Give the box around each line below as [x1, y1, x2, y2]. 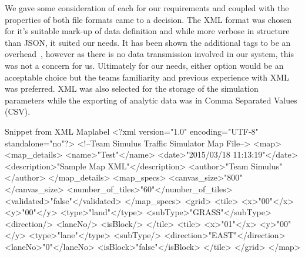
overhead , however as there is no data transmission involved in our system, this [5, 48, 294, 60]
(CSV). [5, 105, 31, 118]
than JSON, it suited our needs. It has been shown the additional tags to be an [5, 36, 291, 48]
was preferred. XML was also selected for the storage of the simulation [5, 82, 259, 95]
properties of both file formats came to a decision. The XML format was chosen [5, 13, 291, 25]
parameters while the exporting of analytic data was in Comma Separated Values [5, 94, 297, 106]
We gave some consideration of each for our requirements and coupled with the [5, 2, 289, 14]
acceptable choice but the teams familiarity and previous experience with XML [5, 71, 289, 83]
